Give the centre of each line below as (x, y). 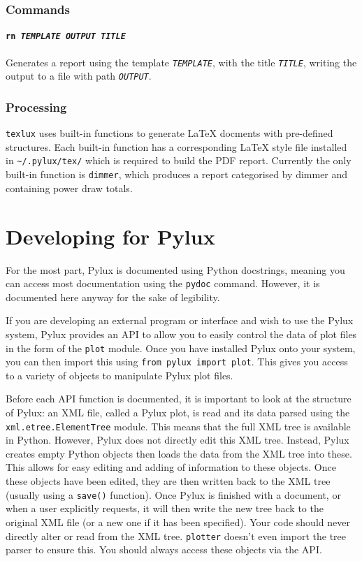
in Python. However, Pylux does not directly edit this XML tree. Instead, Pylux (178, 440)
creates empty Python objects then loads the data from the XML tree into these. (179, 453)
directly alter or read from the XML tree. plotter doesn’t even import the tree (176, 535)
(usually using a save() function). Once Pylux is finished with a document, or (173, 494)
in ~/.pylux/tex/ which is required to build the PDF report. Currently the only (179, 160)
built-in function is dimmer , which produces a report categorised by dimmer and (177, 174)
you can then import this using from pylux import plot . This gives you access (177, 362)
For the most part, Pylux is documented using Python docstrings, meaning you (175, 269)
